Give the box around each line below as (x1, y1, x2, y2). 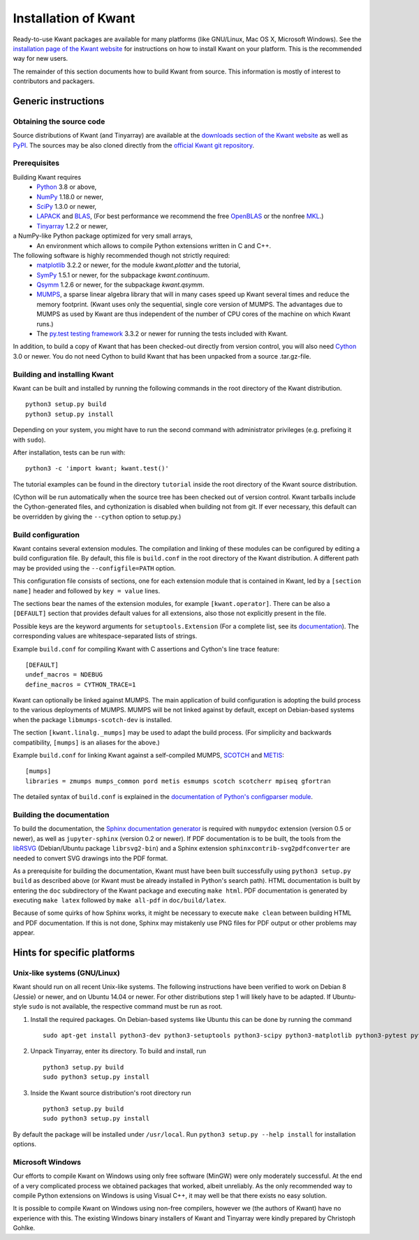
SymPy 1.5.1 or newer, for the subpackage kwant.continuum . (36, 271, 209, 279)
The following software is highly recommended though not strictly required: (13, 251, 230, 259)
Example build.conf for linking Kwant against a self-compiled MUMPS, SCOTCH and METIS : (13, 751, 284, 760)
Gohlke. (13, 1224, 36, 1232)
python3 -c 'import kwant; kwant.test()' (25, 465, 169, 473)
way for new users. (13, 55, 68, 63)
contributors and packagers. (13, 77, 95, 85)
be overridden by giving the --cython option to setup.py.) (13, 512, 182, 521)
